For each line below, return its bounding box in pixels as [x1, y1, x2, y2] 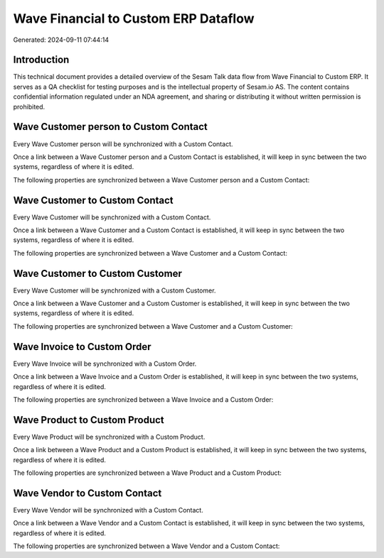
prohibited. [13, 102, 46, 111]
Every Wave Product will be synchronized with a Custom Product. [13, 432, 206, 441]
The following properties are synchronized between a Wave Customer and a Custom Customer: [13, 322, 293, 330]
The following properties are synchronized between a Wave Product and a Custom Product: [13, 469, 282, 477]
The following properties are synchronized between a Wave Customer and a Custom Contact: [13, 248, 288, 257]
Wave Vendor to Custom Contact [13, 487, 162, 499]
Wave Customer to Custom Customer [13, 267, 183, 280]
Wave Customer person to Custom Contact [13, 121, 208, 133]
